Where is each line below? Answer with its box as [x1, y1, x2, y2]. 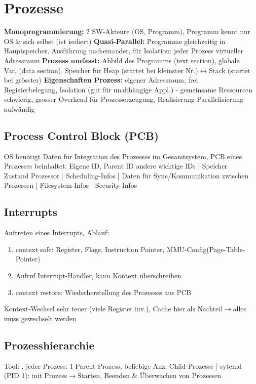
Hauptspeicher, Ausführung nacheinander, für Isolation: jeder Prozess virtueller [4, 45, 244, 56]
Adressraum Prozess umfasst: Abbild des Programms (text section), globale [4, 55, 240, 65]
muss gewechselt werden [4, 313, 76, 323]
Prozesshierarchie [4, 337, 95, 352]
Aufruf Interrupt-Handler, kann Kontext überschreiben [15, 270, 182, 281]
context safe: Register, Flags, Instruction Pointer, [15, 244, 165, 254]
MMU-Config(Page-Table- [167, 244, 245, 254]
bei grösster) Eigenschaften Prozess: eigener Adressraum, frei [4, 75, 198, 85]
